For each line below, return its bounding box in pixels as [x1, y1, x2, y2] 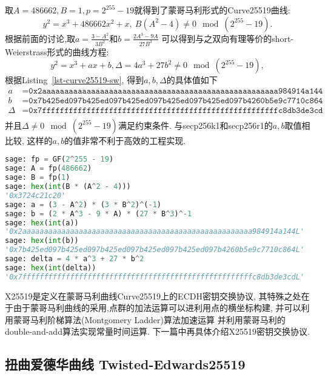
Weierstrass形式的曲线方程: [5, 45, 109, 58]
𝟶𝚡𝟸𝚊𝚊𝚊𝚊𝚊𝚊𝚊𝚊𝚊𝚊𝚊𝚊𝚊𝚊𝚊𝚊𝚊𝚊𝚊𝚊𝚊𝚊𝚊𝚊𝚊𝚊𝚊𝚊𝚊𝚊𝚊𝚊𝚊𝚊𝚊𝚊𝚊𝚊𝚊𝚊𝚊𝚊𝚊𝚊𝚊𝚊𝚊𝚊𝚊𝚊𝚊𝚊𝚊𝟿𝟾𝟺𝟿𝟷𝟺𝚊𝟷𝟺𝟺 [28, 86, 323, 95]
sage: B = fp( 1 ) [5, 173, 70, 182]
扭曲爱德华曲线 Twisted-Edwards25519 [5, 355, 246, 374]
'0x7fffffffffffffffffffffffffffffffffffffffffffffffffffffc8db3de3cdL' [5, 272, 304, 281]
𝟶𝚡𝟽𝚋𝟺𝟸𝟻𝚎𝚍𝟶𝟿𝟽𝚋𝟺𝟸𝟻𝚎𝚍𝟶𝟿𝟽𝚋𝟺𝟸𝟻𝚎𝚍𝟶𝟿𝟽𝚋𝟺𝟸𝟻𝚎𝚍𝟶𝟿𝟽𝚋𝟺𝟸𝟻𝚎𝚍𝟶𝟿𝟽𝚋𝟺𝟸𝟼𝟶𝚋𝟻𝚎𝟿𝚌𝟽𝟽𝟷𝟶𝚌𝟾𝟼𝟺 [28, 96, 323, 105]
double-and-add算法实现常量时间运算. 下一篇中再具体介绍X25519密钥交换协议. [5, 325, 310, 338]
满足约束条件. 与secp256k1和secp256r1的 [118, 118, 273, 131]
